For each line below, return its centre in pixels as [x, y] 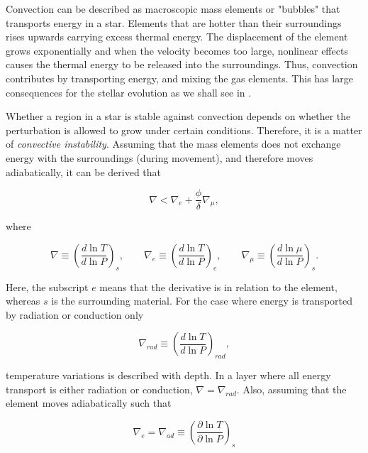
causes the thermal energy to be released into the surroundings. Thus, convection [182, 64]
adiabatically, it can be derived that [84, 171]
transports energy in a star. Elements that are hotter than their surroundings [174, 22]
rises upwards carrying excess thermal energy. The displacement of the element [177, 37]
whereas [23, 301]
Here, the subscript [47, 286]
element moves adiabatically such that [89, 403]
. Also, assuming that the [291, 389]
